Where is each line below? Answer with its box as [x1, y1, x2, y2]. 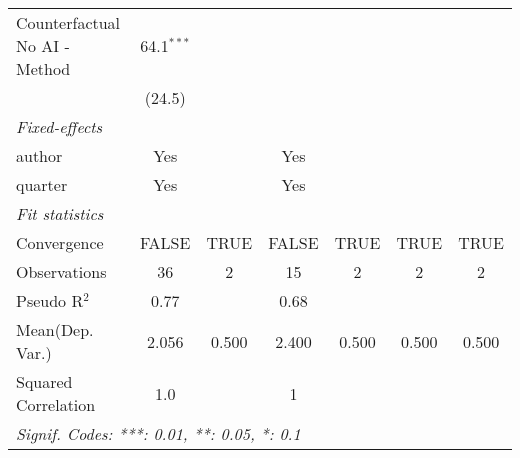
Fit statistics [16, 202, 104, 225]
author [16, 144, 63, 167]
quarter [16, 173, 68, 196]
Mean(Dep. [16, 318, 94, 341]
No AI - [16, 34, 70, 57]
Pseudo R [16, 289, 84, 312]
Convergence [16, 231, 104, 254]
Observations [16, 260, 107, 283]
